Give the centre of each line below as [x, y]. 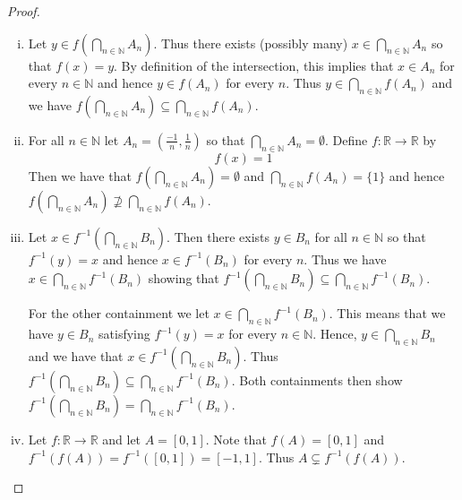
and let [122, 439]
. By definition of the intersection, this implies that [254, 65]
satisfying [124, 334]
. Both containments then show [317, 379]
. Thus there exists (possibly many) [251, 43]
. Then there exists [218, 236]
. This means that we [387, 313]
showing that [184, 278]
